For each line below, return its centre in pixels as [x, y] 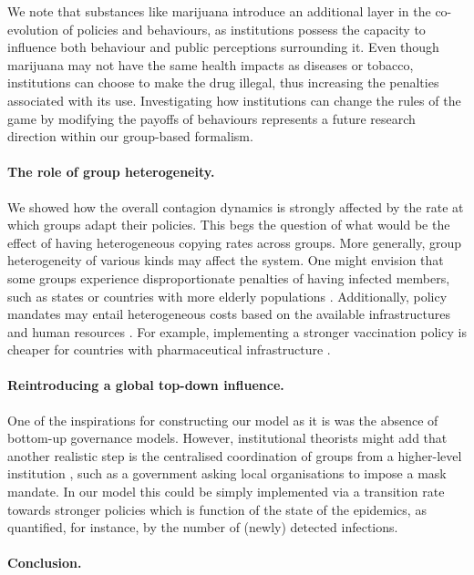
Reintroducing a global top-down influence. [146, 385]
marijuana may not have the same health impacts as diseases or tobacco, [211, 64]
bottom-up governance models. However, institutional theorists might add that [227, 438]
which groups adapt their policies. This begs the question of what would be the [229, 225]
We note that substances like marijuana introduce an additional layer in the [219, 11]
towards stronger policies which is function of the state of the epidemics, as [217, 509]
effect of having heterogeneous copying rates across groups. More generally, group [235, 242]
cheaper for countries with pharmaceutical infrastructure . [169, 349]
